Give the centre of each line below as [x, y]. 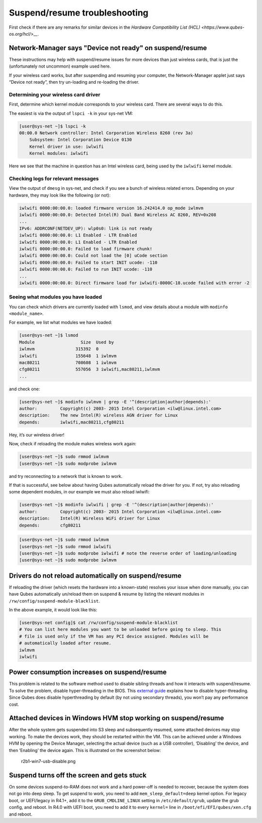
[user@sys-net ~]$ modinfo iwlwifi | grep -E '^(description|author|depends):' [116, 505]
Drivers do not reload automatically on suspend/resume [95, 576]
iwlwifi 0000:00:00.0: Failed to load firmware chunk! [86, 249]
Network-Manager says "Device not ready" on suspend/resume [108, 48]
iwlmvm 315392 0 [59, 349]
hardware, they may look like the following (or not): [60, 195]
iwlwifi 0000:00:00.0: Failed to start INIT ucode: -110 [88, 262]
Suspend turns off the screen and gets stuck [78, 775]
